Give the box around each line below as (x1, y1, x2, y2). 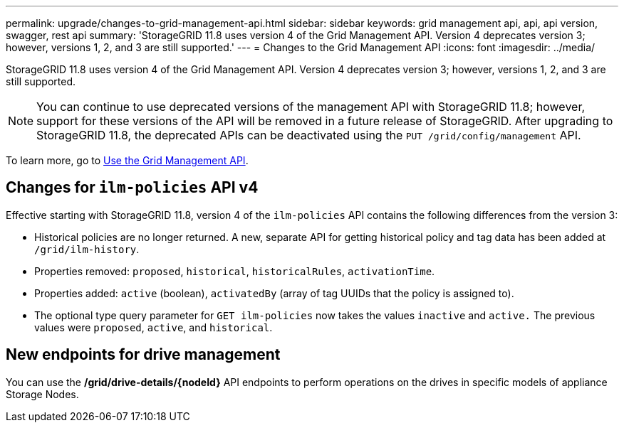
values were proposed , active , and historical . (34, 321, 273, 333)
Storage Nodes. (6, 387, 79, 400)
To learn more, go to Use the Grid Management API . (6, 154, 249, 166)
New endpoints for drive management (6, 346, 281, 364)
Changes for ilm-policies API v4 (6, 178, 259, 197)
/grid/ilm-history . (34, 242, 140, 255)
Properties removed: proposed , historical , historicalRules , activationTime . (34, 264, 435, 277)
